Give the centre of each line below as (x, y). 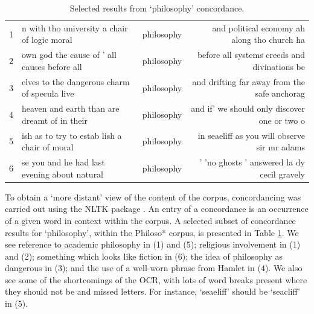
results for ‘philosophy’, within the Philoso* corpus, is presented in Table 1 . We (152, 232)
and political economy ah (258, 27)
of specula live (48, 93)
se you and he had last (63, 162)
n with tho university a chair (75, 27)
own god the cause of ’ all (69, 55)
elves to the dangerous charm (76, 81)
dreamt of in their (55, 120)
